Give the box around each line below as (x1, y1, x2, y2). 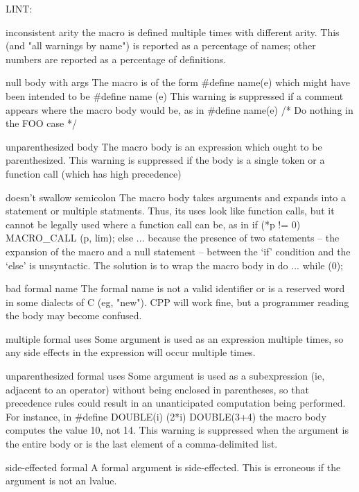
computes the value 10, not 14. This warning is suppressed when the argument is (6, 423, 349, 437)
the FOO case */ (6, 116, 77, 130)
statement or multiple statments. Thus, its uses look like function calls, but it (6, 203, 335, 218)
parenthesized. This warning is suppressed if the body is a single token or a (6, 153, 325, 167)
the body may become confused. (6, 308, 142, 323)
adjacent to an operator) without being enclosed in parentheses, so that (6, 382, 309, 396)
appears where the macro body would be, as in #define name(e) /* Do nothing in (6, 102, 353, 117)
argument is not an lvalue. (6, 473, 117, 488)
